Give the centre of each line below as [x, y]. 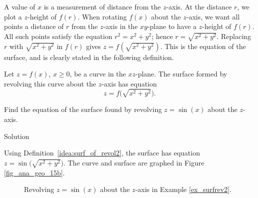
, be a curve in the [98, 74]
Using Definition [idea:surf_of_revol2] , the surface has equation [102, 153]
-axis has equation [129, 83]
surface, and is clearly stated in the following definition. [89, 57]
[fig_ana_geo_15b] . [34, 172]
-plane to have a [172, 26]
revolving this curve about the [50, 83]
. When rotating [102, 16]
